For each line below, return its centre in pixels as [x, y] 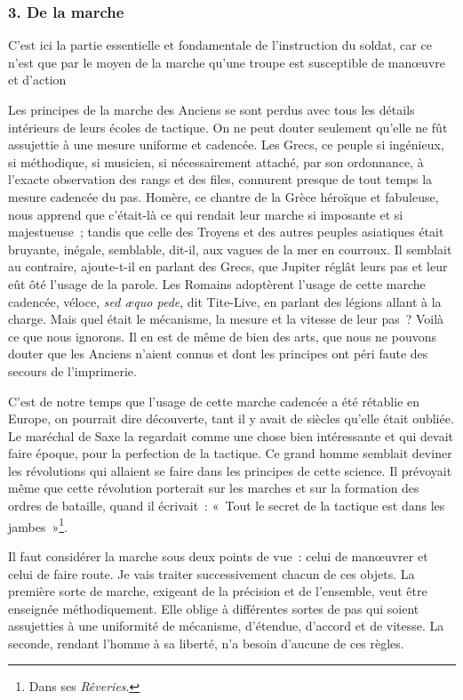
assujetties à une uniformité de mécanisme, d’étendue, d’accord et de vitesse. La [226, 626]
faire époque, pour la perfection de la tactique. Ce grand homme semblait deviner [230, 453]
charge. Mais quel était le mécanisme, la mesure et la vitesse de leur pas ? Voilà [226, 319]
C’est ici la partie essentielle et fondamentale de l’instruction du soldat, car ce [220, 45]
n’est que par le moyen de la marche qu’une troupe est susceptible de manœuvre [227, 62]
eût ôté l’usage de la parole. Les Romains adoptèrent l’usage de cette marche [217, 283]
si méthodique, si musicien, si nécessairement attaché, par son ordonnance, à [216, 161]
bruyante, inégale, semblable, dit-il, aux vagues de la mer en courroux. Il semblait [230, 249]
